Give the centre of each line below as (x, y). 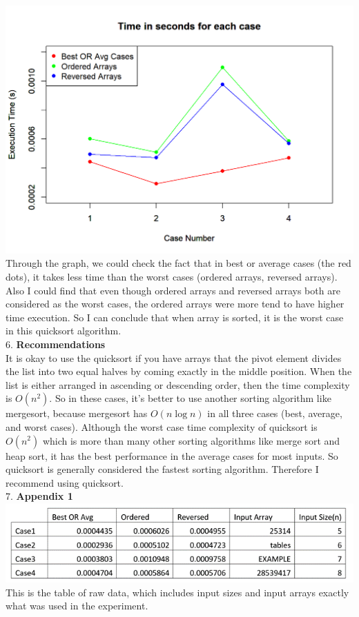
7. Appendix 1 (39, 496)
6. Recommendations (56, 344)
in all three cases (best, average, (275, 413)
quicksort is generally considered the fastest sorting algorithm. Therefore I (162, 469)
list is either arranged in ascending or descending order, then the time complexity (178, 384)
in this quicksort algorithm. (64, 331)
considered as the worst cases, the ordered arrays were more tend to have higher (175, 304)
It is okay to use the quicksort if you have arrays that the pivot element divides (174, 357)
